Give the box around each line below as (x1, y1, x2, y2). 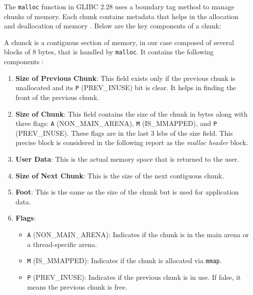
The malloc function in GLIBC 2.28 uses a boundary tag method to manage (4, 1, 234, 11)
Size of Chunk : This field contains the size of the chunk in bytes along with (15, 108, 248, 119)
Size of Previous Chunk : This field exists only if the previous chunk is (15, 73, 235, 83)
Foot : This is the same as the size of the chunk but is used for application (15, 187, 239, 197)
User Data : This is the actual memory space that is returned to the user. (15, 153, 239, 164)
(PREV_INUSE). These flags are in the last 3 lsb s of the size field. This (15, 127, 233, 138)
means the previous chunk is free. (27, 281, 127, 292)
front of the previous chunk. (15, 92, 99, 102)
